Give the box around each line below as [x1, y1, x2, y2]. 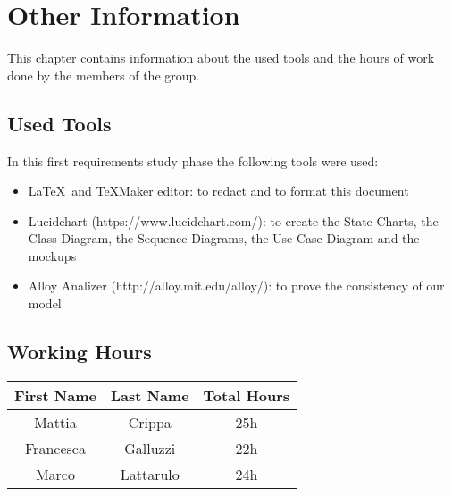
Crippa [128, 411, 172, 433]
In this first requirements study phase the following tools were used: [7, 151, 379, 170]
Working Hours [7, 338, 152, 366]
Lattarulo [120, 463, 180, 484]
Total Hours [203, 384, 290, 406]
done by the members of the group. [7, 65, 200, 84]
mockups [28, 246, 77, 265]
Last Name [110, 384, 189, 406]
